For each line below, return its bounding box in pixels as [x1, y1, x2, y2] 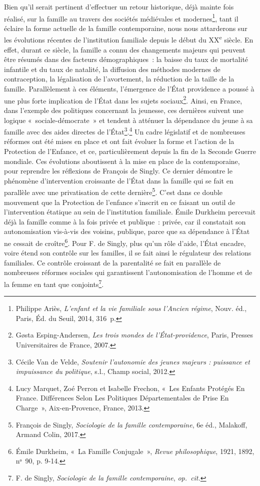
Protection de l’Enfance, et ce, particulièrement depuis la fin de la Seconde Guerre [4, 145, 256, 156]
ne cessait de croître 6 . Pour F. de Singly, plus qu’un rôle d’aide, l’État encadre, [4, 236, 246, 248]
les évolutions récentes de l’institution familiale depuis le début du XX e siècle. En [4, 33, 253, 45]
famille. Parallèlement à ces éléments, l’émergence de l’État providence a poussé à [4, 83, 254, 94]
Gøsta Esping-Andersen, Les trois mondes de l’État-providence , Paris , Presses [15, 329, 253, 340]
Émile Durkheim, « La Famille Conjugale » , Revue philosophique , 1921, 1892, [15, 445, 254, 456]
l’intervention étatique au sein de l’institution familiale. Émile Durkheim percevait [4, 206, 256, 217]
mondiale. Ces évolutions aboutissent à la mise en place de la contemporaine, [4, 155, 240, 166]
